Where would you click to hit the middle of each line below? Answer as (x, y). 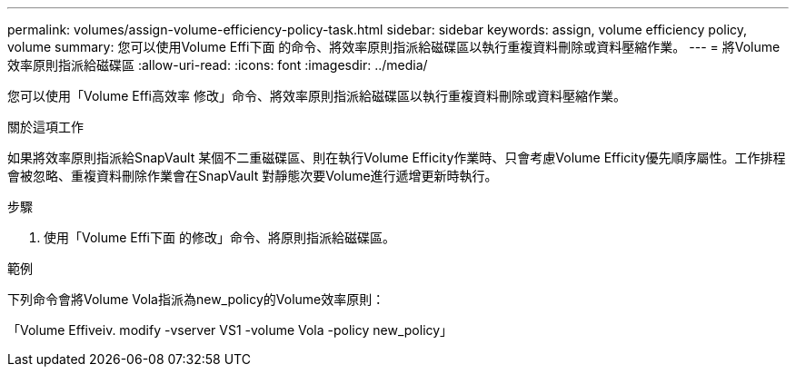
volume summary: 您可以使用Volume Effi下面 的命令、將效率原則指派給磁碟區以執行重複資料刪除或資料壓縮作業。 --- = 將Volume (394, 47)
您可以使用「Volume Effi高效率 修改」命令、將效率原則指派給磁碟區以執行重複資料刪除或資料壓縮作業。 (317, 96)
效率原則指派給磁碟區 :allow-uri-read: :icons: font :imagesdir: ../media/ (218, 65)
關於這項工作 (45, 127)
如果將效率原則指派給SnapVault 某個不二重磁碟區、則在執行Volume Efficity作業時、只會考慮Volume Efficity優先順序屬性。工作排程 (397, 157)
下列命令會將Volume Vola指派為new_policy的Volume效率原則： (196, 299)
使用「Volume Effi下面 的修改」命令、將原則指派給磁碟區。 (219, 237)
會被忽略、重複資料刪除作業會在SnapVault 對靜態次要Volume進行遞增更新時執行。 (253, 176)
